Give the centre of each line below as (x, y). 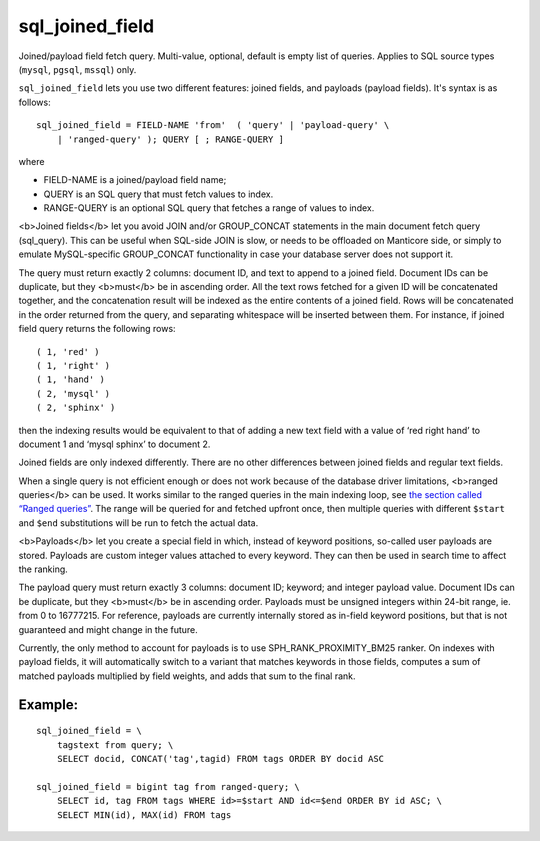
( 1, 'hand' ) (70, 379)
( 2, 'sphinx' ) (76, 408)
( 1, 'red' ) (68, 351)
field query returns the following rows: (97, 329)
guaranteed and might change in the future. (108, 629)
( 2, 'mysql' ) (73, 393)
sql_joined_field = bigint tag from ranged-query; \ (168, 786)
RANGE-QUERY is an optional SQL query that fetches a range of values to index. (209, 208)
